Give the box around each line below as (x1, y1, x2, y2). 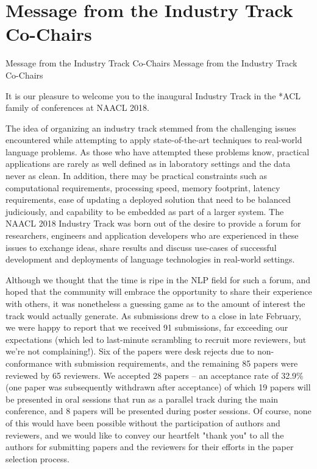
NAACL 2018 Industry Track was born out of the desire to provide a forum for (5, 217, 301, 230)
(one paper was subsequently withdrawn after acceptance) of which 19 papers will (5, 381, 311, 393)
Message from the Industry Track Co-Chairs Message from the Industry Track (5, 57, 297, 69)
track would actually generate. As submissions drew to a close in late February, (5, 309, 301, 322)
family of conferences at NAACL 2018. (5, 101, 149, 114)
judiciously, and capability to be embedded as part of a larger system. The (5, 205, 284, 217)
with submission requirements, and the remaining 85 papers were (55, 356, 298, 369)
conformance (5, 356, 52, 369)
